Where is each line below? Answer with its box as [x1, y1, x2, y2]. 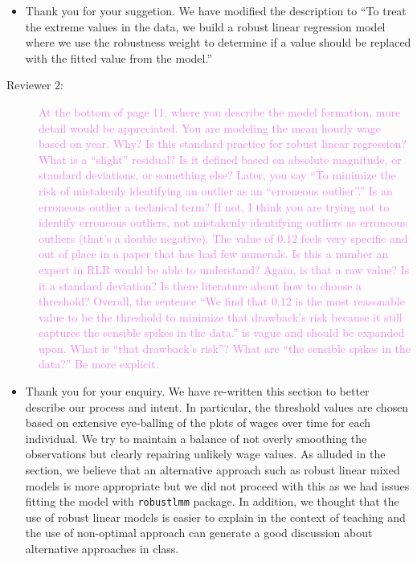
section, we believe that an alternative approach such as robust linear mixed [25, 461, 400, 478]
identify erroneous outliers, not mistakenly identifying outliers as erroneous [39, 214, 407, 231]
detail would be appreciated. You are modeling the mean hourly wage [39, 119, 381, 136]
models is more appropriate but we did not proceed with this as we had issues [25, 477, 410, 494]
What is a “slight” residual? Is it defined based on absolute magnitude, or [39, 150, 402, 167]
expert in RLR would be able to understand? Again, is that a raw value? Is [39, 260, 410, 277]
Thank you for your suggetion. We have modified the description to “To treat [25, 2, 407, 18]
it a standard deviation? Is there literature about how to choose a [39, 277, 362, 293]
